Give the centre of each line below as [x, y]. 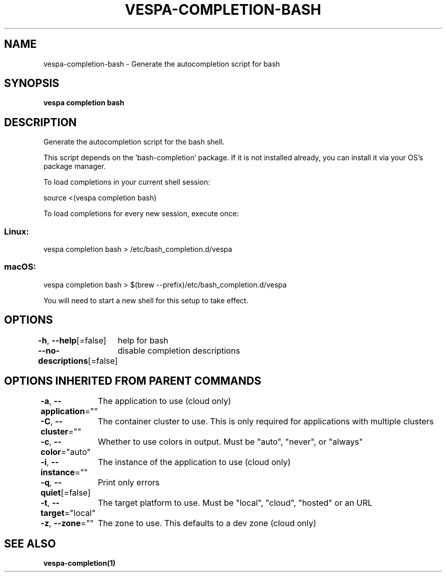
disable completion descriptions [179, 350]
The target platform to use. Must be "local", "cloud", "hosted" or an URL [235, 503]
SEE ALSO [30, 543]
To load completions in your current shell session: [127, 182]
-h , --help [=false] [72, 340]
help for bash [143, 340]
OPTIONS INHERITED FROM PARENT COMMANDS [133, 381]
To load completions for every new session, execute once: [141, 214]
